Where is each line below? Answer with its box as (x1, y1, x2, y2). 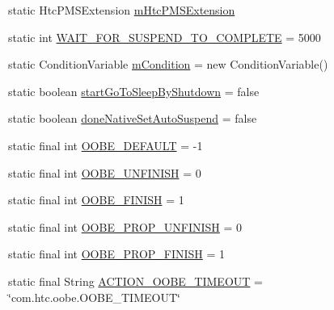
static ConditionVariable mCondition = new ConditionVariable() (8, 56, 328, 73)
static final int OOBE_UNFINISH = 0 (8, 164, 201, 181)
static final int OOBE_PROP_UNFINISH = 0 (8, 218, 243, 235)
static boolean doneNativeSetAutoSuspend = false (8, 110, 257, 127)
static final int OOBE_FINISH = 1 (8, 191, 184, 208)
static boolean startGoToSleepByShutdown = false (8, 82, 260, 99)
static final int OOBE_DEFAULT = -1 (8, 136, 203, 153)
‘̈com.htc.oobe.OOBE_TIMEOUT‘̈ (8, 288, 180, 305)
